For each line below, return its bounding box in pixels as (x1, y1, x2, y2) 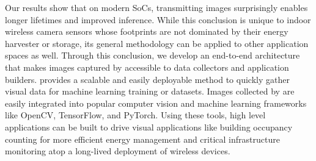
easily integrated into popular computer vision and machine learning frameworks (5, 96, 307, 109)
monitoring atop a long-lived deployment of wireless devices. (5, 145, 230, 157)
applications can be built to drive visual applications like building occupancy (5, 120, 293, 133)
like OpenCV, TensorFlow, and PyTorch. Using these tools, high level (5, 109, 266, 121)
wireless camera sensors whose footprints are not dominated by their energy (5, 25, 288, 38)
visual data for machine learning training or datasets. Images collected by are (5, 85, 295, 98)
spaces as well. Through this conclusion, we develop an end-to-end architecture (5, 49, 300, 62)
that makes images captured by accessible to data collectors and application (5, 60, 289, 73)
